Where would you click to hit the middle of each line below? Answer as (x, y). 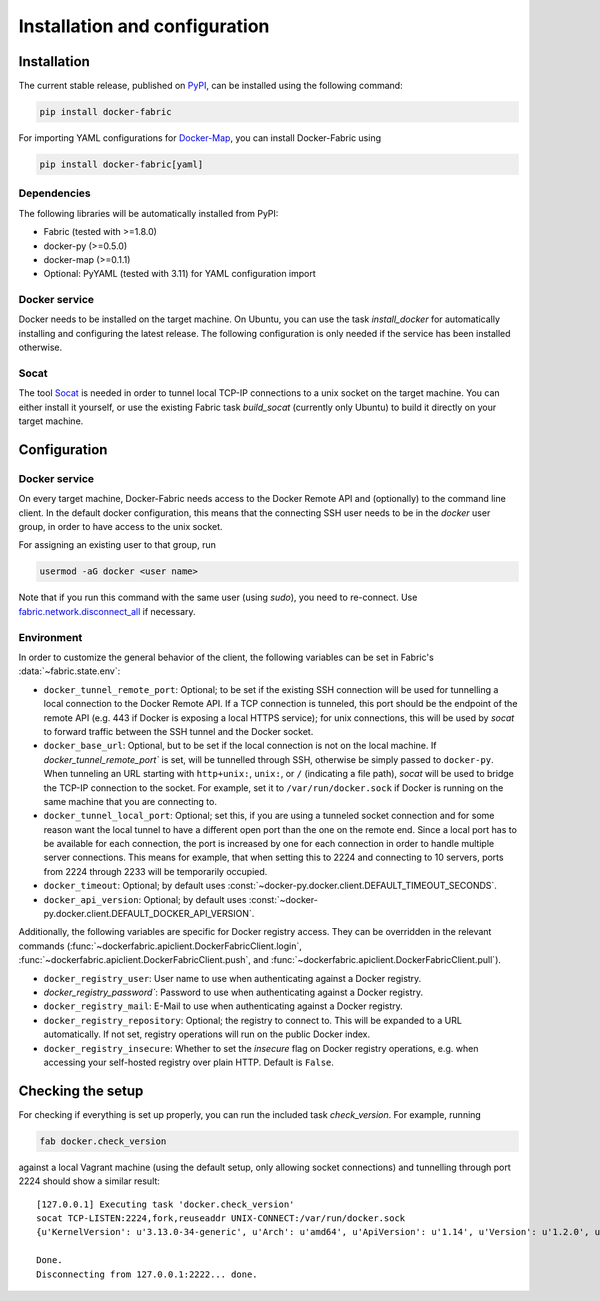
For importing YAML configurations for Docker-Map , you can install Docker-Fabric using (200, 138)
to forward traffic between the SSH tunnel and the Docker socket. (178, 731)
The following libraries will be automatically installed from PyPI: (148, 213)
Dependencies (55, 193)
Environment (50, 637)
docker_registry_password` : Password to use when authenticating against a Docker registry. (233, 992)
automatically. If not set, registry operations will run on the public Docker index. (206, 1034)
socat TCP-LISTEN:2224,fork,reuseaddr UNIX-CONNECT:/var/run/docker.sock (221, 1218)
